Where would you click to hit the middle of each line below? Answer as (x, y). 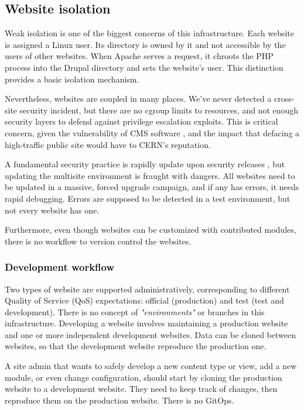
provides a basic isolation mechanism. (72, 79)
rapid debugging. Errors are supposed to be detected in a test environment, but (148, 198)
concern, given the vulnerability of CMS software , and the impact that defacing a (152, 132)
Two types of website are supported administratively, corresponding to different (147, 289)
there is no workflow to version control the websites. (98, 241)
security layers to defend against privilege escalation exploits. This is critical (141, 121)
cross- (284, 99)
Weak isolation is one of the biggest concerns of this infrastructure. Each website (149, 33)
